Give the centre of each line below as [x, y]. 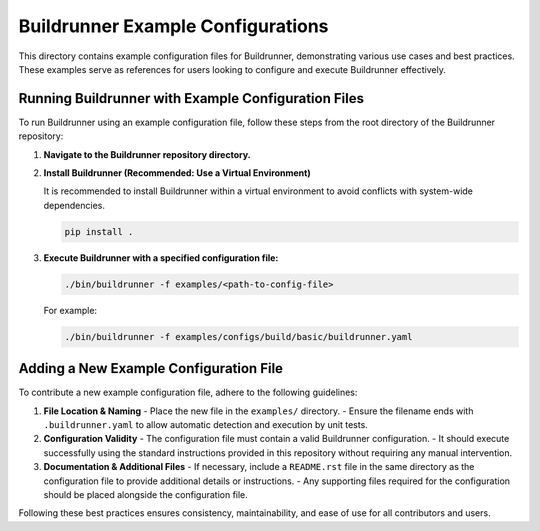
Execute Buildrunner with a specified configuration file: [161, 257]
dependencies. [74, 205]
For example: [70, 310]
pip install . [99, 231]
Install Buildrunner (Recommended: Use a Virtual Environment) [177, 173]
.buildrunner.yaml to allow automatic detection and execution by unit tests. [206, 424]
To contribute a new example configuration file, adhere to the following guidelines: [188, 392]
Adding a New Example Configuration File [151, 368]
